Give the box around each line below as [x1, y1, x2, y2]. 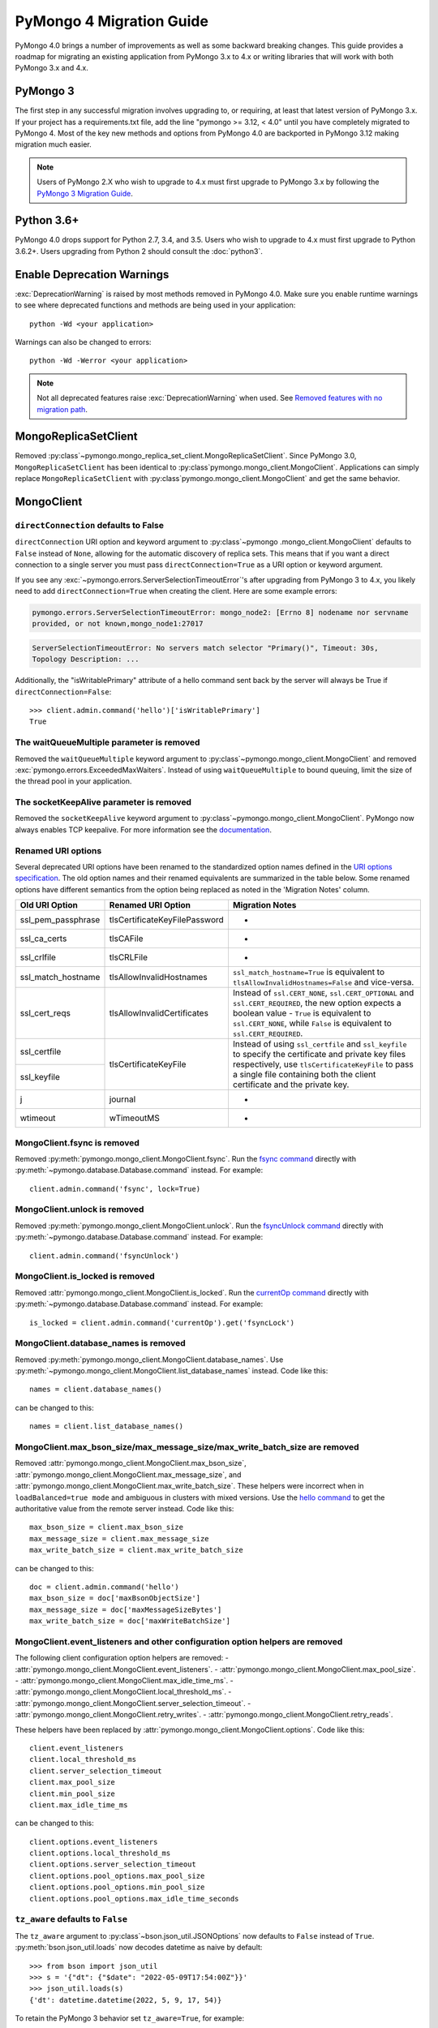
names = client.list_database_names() [29, 1422, 184, 1431]
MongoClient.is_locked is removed [15, 1270, 155, 1282]
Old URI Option [19, 900, 79, 911]
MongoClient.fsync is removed [15, 1136, 140, 1148]
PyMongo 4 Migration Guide [15, 12, 208, 30]
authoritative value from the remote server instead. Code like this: [15, 1503, 234, 1513]
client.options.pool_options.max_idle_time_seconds [29, 1894, 239, 1903]
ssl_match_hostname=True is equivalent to [232, 966, 385, 977]
